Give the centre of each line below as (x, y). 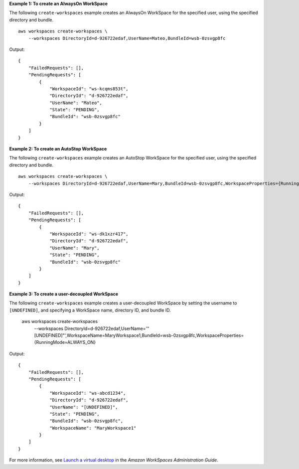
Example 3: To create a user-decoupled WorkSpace (64, 294)
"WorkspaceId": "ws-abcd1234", (88, 393)
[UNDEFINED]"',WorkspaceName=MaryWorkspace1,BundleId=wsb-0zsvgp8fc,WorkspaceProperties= (139, 335)
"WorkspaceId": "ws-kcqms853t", (89, 89)
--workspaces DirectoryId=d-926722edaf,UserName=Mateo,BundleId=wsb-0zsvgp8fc (127, 38)
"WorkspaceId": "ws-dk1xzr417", (89, 234)
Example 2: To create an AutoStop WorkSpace (58, 149)
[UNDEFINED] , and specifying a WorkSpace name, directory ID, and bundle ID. (90, 310)
